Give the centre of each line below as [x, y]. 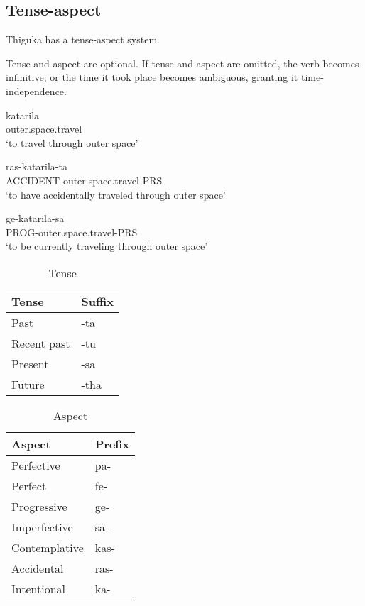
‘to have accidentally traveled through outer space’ [116, 194]
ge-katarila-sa [35, 218]
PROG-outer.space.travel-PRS [72, 232]
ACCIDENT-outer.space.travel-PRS [84, 180]
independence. [36, 90]
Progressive [39, 506]
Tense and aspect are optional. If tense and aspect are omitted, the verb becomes [182, 63]
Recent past [41, 343]
